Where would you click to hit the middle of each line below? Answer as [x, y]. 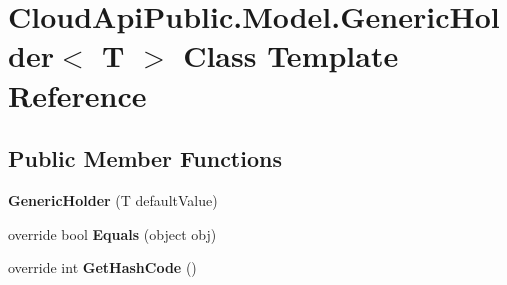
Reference [77, 94]
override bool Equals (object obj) [112, 233]
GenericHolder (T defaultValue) [113, 199]
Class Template [291, 55]
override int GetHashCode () [102, 267]
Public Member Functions [145, 158]
